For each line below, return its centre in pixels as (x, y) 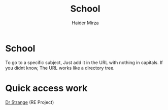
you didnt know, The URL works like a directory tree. (60, 68)
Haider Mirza (85, 23)
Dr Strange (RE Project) (30, 102)
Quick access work (46, 88)
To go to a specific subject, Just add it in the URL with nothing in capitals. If (84, 62)
